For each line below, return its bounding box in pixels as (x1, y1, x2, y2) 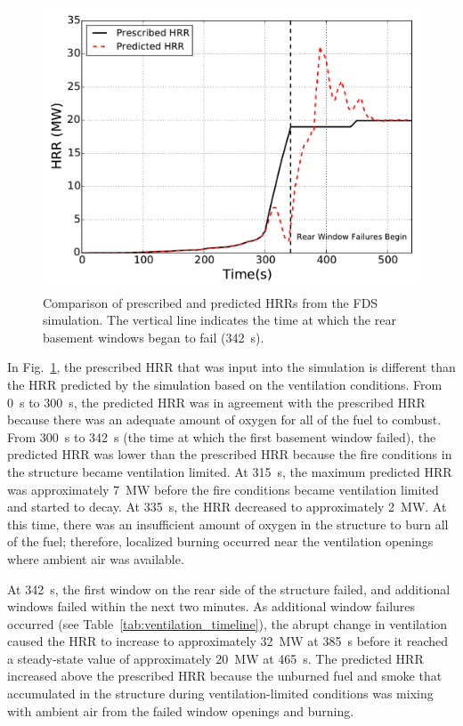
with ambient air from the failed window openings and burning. (7, 701, 354, 720)
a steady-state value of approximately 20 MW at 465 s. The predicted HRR (7, 649, 424, 667)
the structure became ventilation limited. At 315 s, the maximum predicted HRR (7, 462, 452, 480)
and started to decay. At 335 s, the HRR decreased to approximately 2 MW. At (7, 497, 447, 516)
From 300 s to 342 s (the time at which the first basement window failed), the (7, 427, 436, 446)
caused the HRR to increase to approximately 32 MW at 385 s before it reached (7, 632, 449, 650)
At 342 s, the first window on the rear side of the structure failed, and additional (7, 579, 451, 598)
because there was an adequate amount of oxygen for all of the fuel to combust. (7, 410, 442, 429)
